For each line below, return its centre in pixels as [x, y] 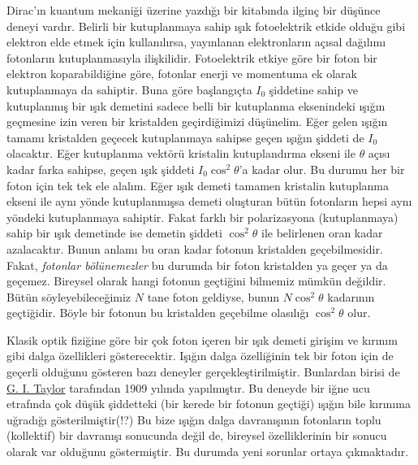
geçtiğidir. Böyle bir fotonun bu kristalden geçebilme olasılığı [158, 313]
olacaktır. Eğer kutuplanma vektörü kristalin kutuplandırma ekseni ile [181, 153]
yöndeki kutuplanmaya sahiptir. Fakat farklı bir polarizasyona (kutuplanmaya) [203, 217]
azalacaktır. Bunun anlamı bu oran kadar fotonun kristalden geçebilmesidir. [195, 248]
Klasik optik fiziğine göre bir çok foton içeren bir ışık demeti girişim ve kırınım [202, 339]
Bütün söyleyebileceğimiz [69, 296]
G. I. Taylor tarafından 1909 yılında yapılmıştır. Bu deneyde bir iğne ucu [188, 387]
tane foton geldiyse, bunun [213, 296]
